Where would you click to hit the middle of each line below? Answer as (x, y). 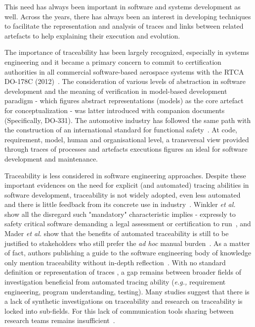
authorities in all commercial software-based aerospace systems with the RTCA (124, 71)
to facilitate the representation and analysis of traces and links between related (124, 26)
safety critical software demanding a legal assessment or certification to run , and (128, 224)
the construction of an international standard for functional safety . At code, (121, 130)
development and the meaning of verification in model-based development (116, 91)
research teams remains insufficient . (60, 320)
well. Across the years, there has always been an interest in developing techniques (128, 16)
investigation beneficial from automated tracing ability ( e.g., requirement (115, 282)
